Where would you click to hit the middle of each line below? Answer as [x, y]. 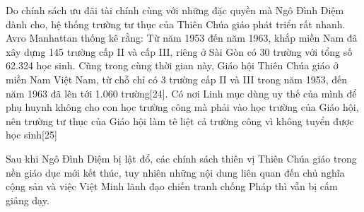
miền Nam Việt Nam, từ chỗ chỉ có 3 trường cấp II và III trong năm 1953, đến [177, 79]
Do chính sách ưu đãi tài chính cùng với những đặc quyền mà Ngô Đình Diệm [175, 10]
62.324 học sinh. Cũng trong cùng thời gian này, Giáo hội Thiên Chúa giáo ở [172, 65]
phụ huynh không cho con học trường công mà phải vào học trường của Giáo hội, [182, 107]
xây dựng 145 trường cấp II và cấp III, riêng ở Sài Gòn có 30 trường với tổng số [179, 51]
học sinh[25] [31, 135]
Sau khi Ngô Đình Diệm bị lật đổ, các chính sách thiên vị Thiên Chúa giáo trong [181, 158]
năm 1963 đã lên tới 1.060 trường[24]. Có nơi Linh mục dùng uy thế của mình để [181, 93]
